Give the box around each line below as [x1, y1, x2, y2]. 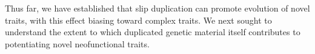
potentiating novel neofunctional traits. [5, 37, 150, 50]
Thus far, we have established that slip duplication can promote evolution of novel [5, 2, 310, 14]
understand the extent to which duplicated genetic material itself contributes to [5, 25, 300, 38]
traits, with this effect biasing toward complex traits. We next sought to [5, 13, 272, 26]
